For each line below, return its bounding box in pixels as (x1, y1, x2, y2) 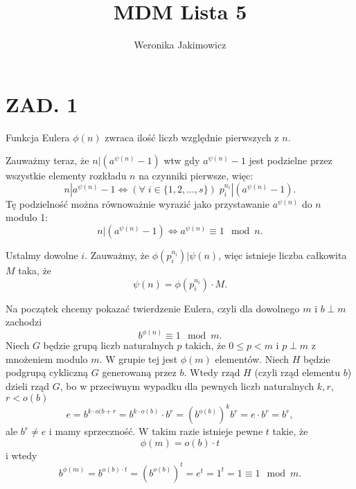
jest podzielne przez (249, 153, 332, 168)
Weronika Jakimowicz (134, 37, 226, 52)
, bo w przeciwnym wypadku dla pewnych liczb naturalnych (60, 379, 314, 393)
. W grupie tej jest (99, 351, 178, 366)
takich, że (185, 338, 226, 353)
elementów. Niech (215, 351, 290, 366)
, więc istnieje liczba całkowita (218, 248, 347, 263)
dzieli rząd (6, 379, 50, 393)
